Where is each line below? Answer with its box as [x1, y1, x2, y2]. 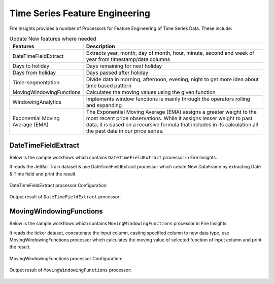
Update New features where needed [9, 35, 96, 43]
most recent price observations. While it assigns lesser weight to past [86, 115, 253, 122]
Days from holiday [12, 69, 56, 76]
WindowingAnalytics [12, 99, 62, 106]
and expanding [86, 102, 122, 109]
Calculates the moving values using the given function [86, 89, 216, 96]
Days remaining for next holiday [86, 62, 162, 69]
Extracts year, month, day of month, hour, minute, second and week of [86, 50, 255, 57]
